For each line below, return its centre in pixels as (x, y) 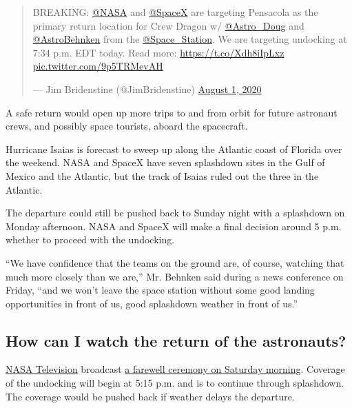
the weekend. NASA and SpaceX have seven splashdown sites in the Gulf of (165, 162)
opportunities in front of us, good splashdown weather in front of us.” (152, 303)
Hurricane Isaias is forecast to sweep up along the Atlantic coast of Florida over (174, 149)
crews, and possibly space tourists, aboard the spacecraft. (127, 126)
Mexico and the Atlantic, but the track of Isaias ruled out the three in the (162, 175)
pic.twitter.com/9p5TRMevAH (98, 66)
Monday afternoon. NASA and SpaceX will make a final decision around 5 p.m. (174, 226)
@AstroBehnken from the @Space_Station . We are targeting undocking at (190, 39)
